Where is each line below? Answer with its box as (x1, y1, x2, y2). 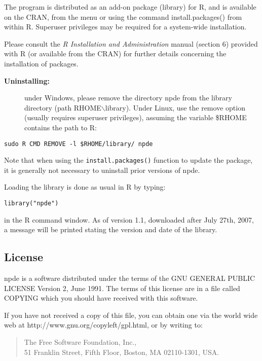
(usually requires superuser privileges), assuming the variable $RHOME (24, 112, 247, 123)
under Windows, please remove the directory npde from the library (24, 92, 232, 103)
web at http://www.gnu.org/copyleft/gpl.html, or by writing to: (4, 319, 203, 330)
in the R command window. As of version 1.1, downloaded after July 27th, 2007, (4, 214, 254, 225)
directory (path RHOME (24, 102, 101, 113)
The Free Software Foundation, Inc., (24, 337, 137, 347)
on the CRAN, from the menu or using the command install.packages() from (4, 11, 242, 22)
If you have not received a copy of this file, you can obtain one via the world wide (4, 309, 258, 320)
